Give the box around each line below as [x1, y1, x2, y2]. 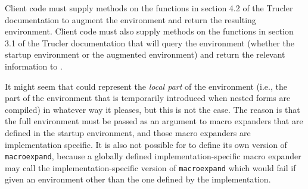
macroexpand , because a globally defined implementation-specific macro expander [5, 150, 301, 162]
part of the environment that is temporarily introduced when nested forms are [5, 92, 291, 104]
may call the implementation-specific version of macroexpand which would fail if [5, 161, 296, 174]
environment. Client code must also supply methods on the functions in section [5, 25, 294, 37]
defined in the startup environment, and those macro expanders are [5, 126, 251, 138]
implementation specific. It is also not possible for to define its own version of [5, 138, 287, 150]
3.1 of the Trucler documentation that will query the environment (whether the [5, 36, 294, 49]
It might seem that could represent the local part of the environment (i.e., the [5, 80, 287, 92]
